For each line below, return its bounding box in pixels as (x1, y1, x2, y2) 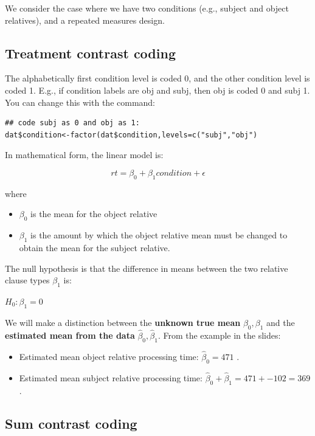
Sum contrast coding (5, 414, 137, 432)
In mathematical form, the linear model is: (5, 148, 164, 161)
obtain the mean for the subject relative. (19, 241, 170, 254)
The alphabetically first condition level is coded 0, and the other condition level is (5, 72, 310, 85)
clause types (5, 274, 50, 286)
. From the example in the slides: (157, 328, 281, 341)
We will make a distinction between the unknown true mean (5, 316, 241, 328)
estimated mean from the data (5, 328, 135, 341)
